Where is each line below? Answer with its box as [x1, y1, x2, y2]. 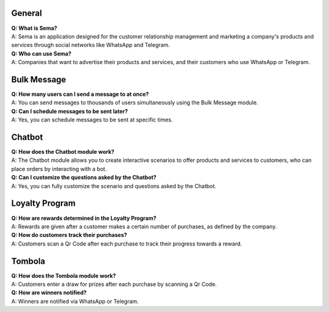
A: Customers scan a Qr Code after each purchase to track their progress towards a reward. [11, 240, 242, 247]
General [11, 8, 43, 18]
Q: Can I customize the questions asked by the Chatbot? [11, 174, 157, 181]
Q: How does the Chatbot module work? [11, 148, 115, 156]
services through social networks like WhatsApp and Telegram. [11, 42, 170, 49]
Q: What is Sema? [11, 24, 57, 32]
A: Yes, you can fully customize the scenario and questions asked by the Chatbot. [11, 182, 216, 189]
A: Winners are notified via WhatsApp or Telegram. [11, 297, 139, 305]
